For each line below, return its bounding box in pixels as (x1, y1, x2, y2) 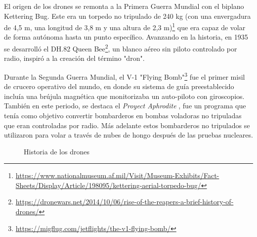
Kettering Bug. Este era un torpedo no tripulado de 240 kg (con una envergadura (4, 10, 251, 21)
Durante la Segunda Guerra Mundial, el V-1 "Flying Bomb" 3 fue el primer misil (4, 70, 245, 82)
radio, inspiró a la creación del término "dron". (4, 53, 145, 63)
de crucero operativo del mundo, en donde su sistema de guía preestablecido (4, 81, 234, 92)
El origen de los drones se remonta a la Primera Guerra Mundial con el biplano (4, 1, 244, 11)
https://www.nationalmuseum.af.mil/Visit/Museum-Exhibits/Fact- (15, 170, 219, 181)
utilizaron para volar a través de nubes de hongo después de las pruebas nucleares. (4, 130, 253, 140)
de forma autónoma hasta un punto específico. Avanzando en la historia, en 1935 (4, 32, 248, 42)
